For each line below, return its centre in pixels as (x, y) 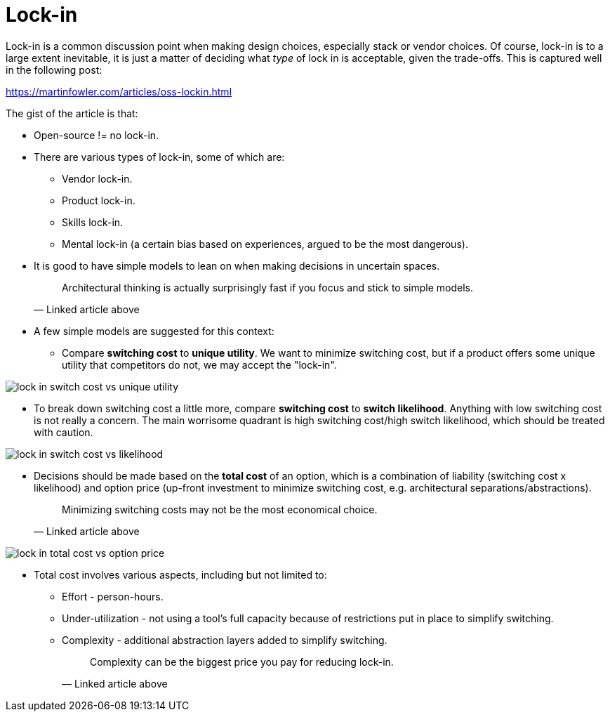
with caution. (64, 432)
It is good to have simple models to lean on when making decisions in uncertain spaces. (237, 265)
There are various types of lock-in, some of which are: (159, 157)
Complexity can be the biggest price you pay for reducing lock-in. (242, 662)
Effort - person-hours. (113, 596)
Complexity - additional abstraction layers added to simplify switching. (225, 640)
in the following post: (54, 70)
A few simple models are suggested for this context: (154, 331)
